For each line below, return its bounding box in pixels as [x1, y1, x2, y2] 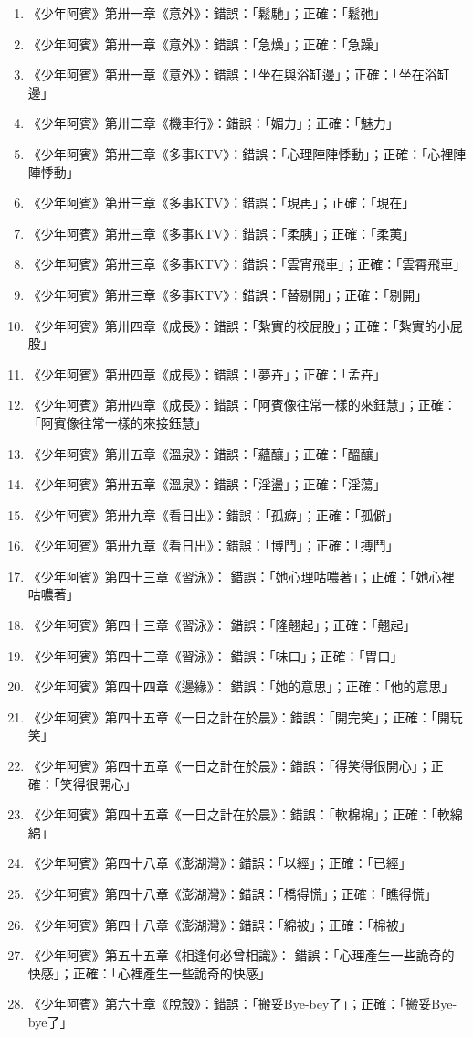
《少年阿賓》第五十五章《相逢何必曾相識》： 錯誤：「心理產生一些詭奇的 [27, 946, 455, 965]
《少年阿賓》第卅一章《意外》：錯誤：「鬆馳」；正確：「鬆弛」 [27, 4, 386, 22]
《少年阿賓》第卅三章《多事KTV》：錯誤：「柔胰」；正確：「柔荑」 [27, 223, 415, 242]
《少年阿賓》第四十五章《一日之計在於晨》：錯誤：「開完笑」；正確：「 [27, 707, 437, 726]
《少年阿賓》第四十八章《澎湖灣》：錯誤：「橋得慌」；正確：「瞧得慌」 [27, 884, 437, 903]
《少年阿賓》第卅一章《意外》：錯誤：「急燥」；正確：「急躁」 [27, 34, 386, 53]
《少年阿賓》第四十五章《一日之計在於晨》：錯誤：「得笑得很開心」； [27, 756, 431, 775]
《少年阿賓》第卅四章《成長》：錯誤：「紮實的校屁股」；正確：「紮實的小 [27, 315, 450, 335]
